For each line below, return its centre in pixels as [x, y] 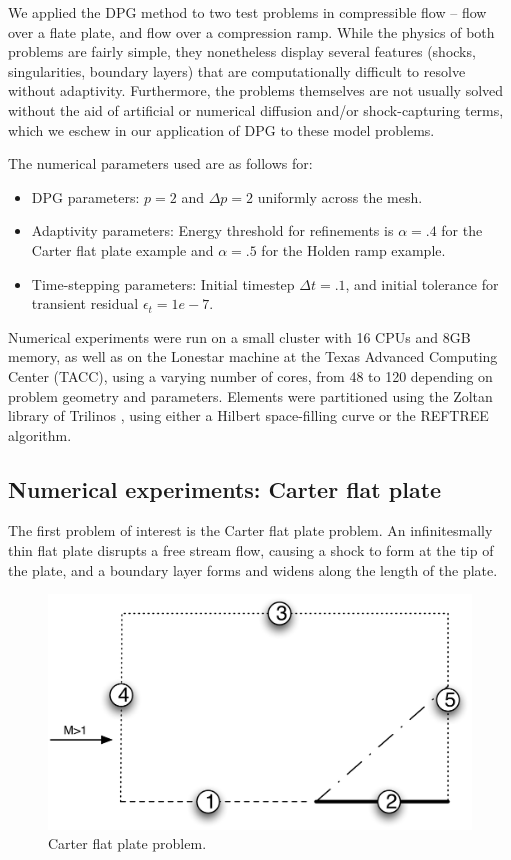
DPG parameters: [85, 196]
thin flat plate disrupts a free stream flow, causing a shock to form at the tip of [251, 550]
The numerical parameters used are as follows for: [160, 163]
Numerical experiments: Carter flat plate [225, 488]
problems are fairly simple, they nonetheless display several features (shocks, [242, 51]
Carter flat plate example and [122, 249]
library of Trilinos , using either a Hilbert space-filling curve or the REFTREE [248, 415]
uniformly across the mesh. [340, 196]
